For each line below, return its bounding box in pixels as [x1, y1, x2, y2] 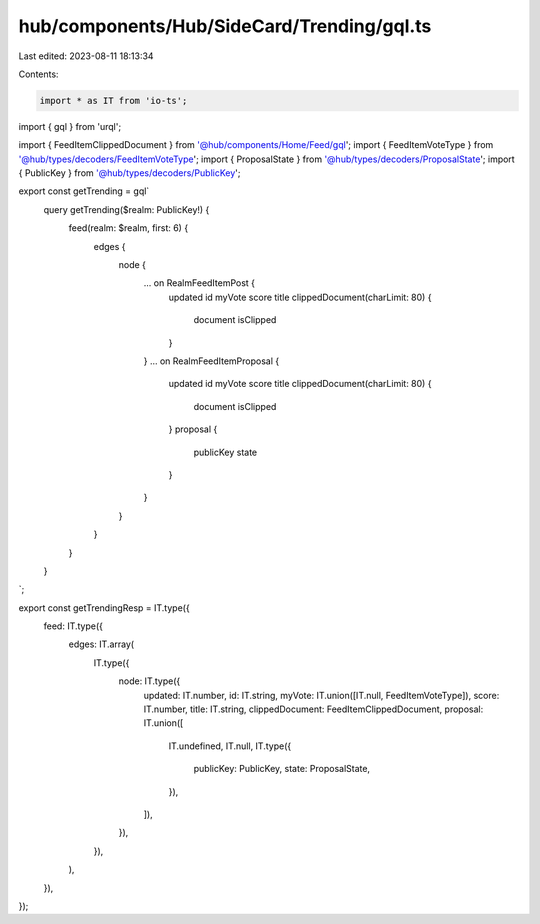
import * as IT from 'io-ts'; [39, 95, 188, 106]
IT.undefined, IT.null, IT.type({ [168, 740, 292, 752]
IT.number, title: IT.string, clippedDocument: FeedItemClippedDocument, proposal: [143, 703, 484, 715]
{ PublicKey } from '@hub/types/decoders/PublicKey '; [18, 167, 241, 179]
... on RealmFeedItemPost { [143, 277, 255, 289]
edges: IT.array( [68, 638, 135, 650]
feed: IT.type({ [43, 620, 104, 632]
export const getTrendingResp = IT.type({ [18, 601, 190, 614]
